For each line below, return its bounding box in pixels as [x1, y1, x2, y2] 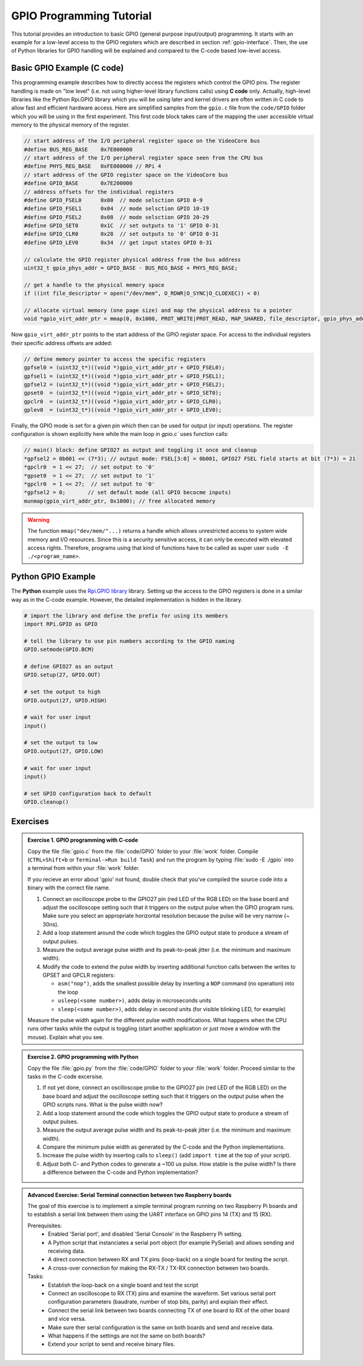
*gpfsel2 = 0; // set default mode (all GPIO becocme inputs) [24, 489, 232, 496]
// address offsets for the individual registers [24, 188, 174, 195]
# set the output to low [24, 739, 98, 746]
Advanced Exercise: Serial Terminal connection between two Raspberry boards [27, 1191, 232, 1198]
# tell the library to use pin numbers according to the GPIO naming [24, 638, 235, 644]
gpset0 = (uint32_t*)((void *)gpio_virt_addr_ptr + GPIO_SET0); [24, 389, 222, 397]
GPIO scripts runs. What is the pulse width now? [42, 1101, 163, 1108]
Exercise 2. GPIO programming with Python [27, 1054, 139, 1061]
